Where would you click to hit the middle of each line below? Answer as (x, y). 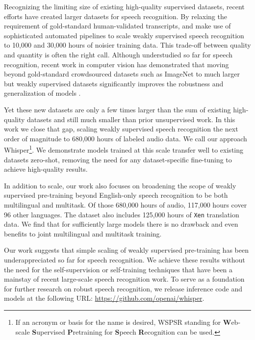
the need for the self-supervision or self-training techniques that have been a (118, 269)
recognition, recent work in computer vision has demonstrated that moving (116, 64)
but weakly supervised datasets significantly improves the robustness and (114, 83)
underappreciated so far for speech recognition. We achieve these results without (125, 259)
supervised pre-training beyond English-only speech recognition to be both (116, 195)
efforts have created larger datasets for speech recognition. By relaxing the (115, 16)
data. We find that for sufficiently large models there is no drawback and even (121, 224)
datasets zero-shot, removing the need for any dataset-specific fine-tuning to (118, 159)
